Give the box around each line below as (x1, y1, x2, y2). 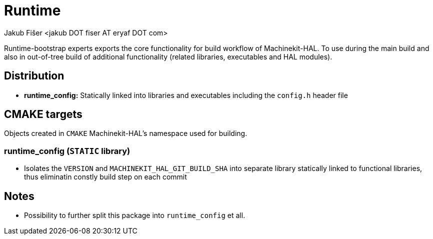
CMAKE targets (4, 108, 82, 121)
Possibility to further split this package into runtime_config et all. (24, 211, 245, 220)
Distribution (4, 69, 64, 82)
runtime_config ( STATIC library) (4, 145, 130, 156)
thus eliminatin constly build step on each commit (24, 172, 187, 181)
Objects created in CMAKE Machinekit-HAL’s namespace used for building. (4, 129, 247, 138)
